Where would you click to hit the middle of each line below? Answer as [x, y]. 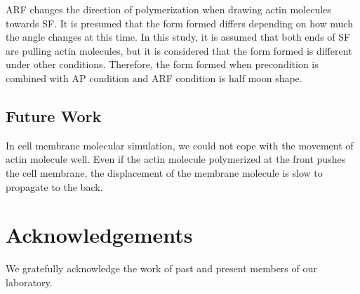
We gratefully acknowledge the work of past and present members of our [161, 268]
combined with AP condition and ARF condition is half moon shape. [154, 78]
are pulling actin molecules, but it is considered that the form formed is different [179, 50]
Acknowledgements [99, 235]
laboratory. [29, 282]
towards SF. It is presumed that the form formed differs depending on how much [179, 23]
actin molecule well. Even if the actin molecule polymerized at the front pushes [176, 159]
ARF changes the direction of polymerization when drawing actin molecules [168, 9]
